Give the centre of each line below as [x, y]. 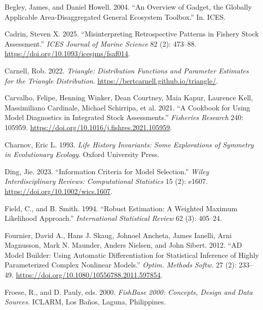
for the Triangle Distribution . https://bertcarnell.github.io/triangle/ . [111, 80]
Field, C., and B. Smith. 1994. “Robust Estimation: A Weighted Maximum [121, 208]
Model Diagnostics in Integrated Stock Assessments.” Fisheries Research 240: [124, 117]
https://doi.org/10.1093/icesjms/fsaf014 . [67, 53]
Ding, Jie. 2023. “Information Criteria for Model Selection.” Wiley [107, 171]
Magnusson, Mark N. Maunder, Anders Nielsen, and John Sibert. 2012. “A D [123, 245]
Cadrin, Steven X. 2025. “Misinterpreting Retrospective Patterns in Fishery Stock [132, 34]
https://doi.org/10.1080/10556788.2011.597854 [88, 275]
